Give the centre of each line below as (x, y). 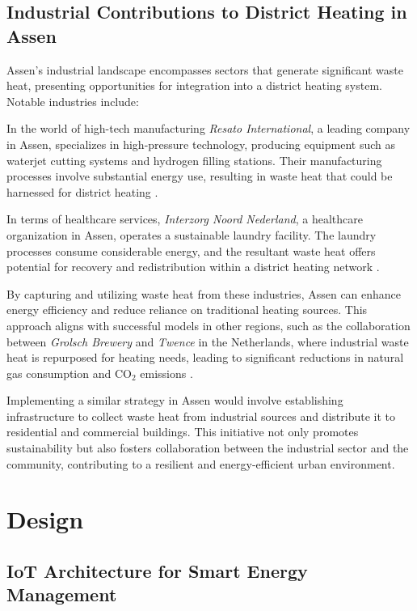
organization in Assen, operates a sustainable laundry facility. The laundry (192, 234)
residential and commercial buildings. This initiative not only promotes (183, 432)
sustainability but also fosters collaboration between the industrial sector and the (208, 448)
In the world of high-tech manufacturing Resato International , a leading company (208, 128)
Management (62, 594)
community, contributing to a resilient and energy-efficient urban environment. (201, 463)
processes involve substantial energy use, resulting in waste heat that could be (200, 176)
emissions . (166, 373)
